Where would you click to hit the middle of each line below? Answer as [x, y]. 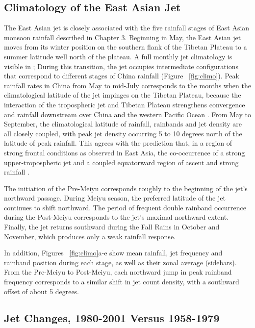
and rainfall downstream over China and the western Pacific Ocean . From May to [127, 114]
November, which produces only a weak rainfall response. [90, 236]
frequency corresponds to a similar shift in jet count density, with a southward [122, 282]
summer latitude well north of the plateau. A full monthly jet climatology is [118, 56]
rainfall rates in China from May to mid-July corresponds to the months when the [127, 85]
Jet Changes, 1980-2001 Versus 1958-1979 [112, 317]
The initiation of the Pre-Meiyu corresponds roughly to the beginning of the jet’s [126, 188]
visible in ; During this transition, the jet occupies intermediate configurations [121, 66]
